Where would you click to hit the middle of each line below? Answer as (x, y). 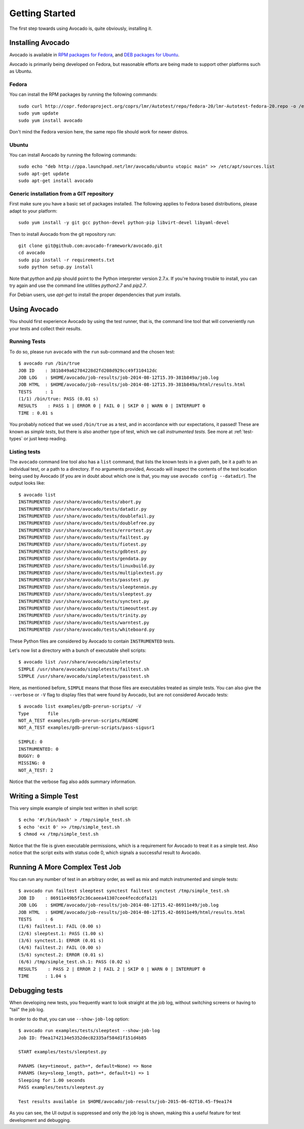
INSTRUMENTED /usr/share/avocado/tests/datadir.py (83, 509)
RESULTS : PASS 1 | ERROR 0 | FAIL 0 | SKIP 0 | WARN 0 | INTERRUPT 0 (112, 406)
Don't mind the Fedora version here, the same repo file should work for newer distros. (99, 131)
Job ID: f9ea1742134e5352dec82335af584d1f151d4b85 (83, 1038)
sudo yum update (39, 113)
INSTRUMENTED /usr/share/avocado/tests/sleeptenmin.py (88, 587)
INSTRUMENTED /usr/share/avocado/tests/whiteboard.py (86, 630)
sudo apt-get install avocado (56, 181)
